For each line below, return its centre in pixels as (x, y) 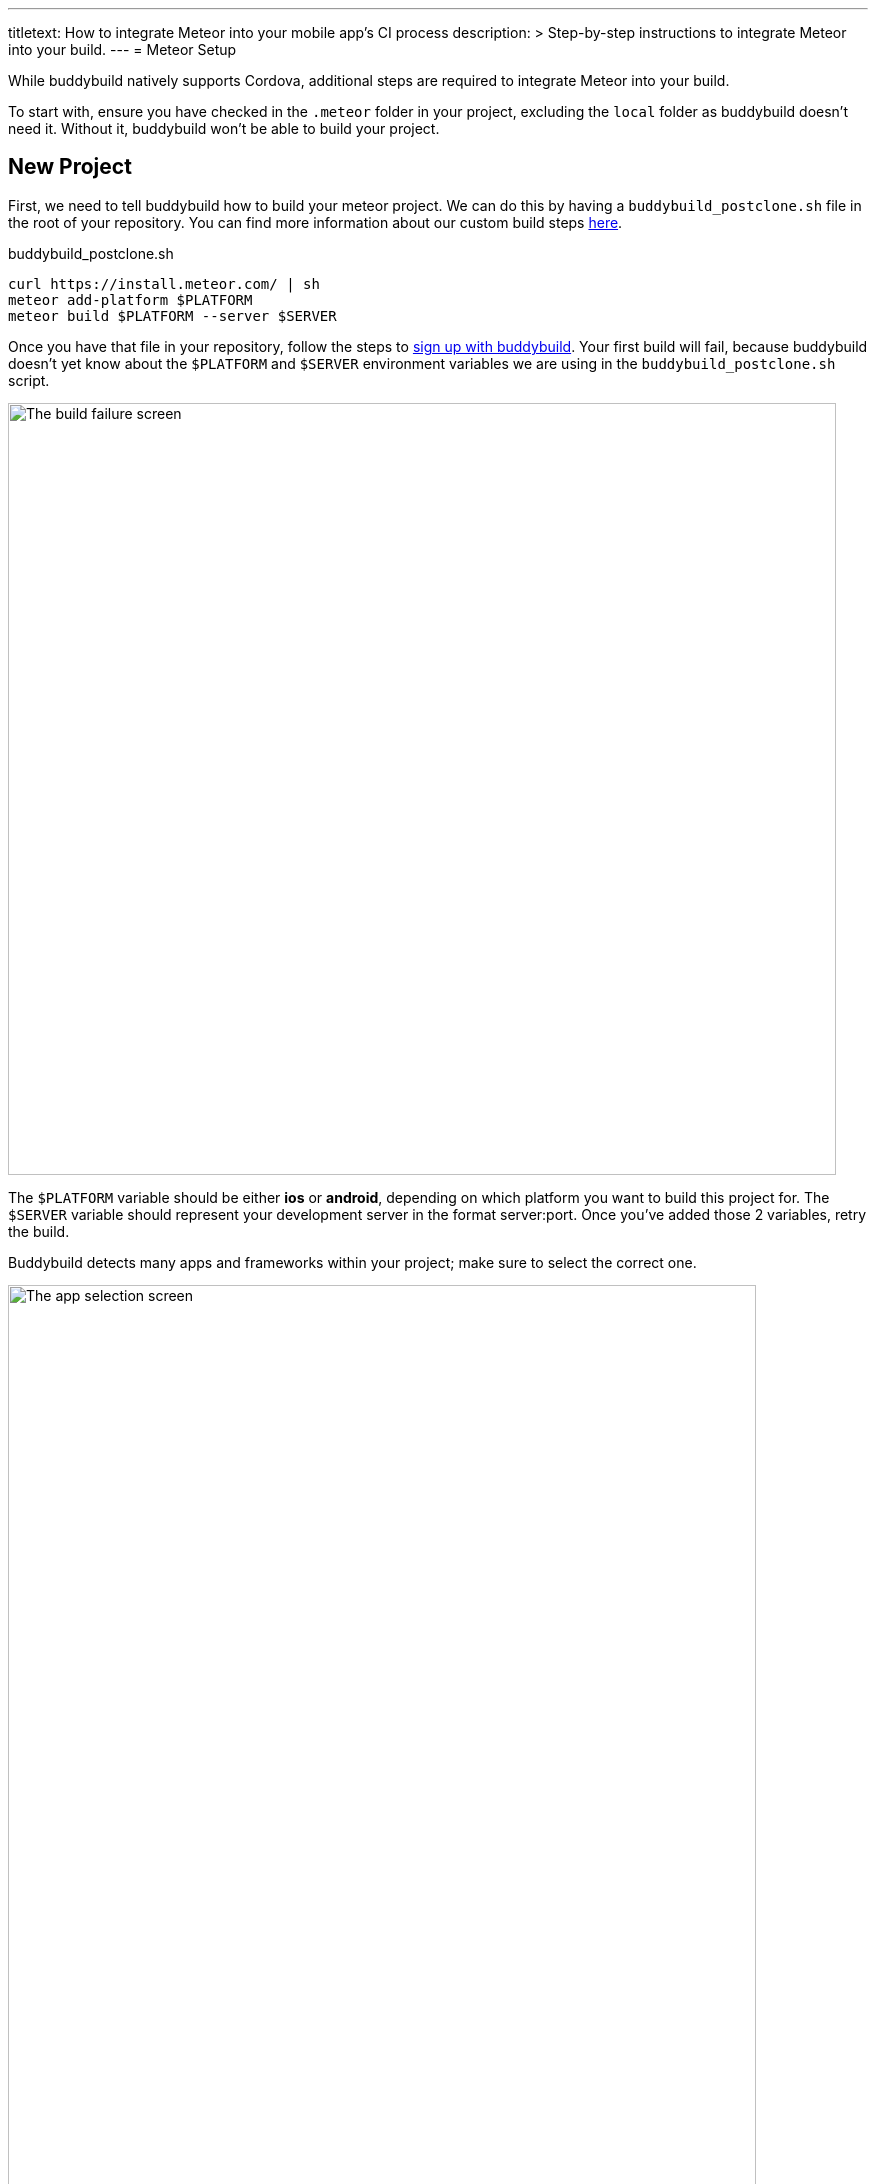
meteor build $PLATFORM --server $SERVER (172, 315)
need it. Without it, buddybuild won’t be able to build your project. (224, 128)
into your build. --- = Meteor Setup (122, 49)
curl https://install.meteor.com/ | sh (164, 283)
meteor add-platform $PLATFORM (130, 299)
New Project (70, 167)
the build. (39, 1231)
